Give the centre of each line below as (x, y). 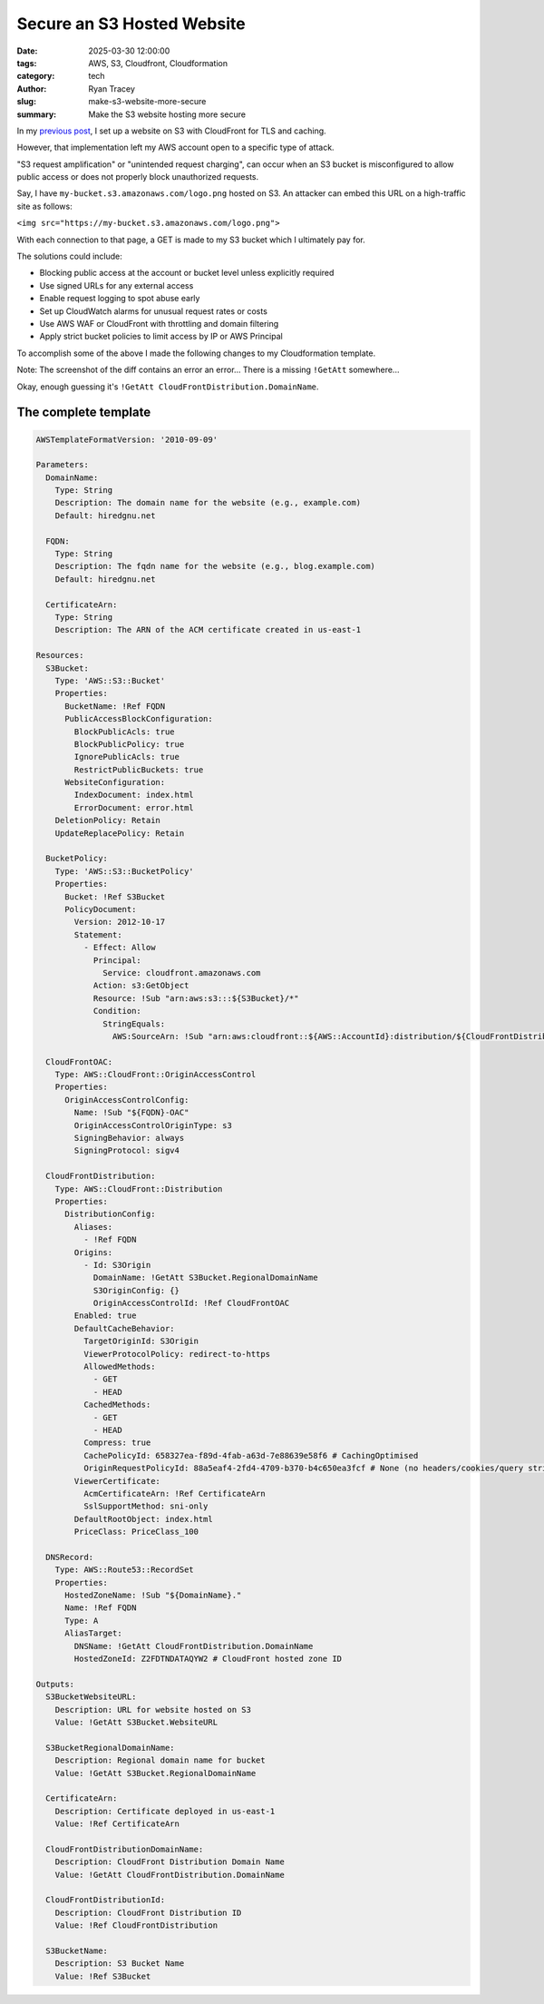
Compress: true (117, 1443)
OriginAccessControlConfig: (127, 1100)
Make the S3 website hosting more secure (167, 114)
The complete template (84, 413)
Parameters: (63, 465)
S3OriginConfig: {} (136, 1290)
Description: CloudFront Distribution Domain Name (170, 1862)
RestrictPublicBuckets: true (139, 770)
